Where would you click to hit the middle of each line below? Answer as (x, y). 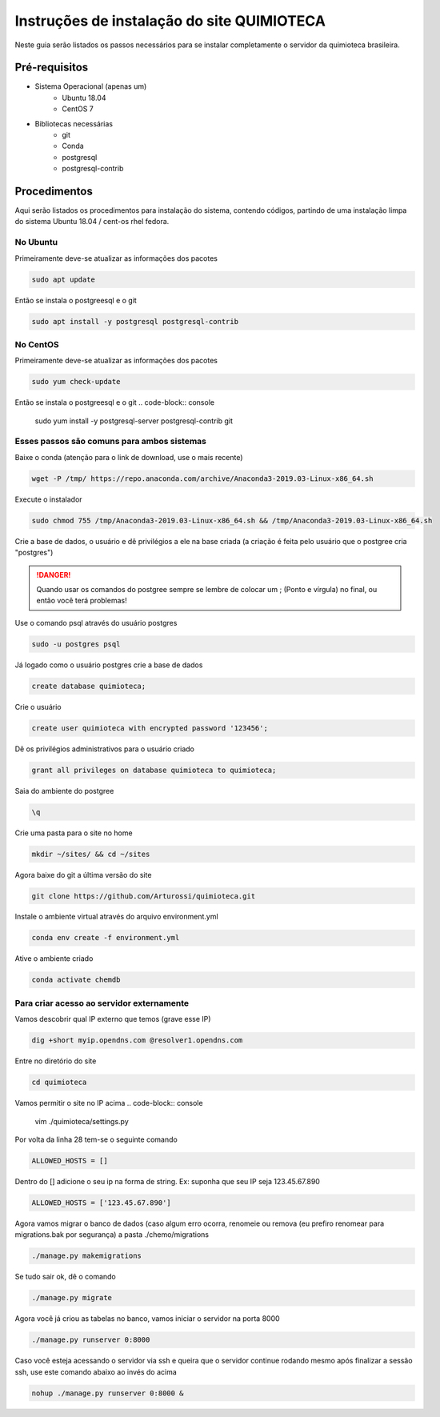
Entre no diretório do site (56, 1061)
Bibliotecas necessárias (74, 123)
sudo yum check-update (76, 382)
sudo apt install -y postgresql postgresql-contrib (135, 321)
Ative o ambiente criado (54, 959)
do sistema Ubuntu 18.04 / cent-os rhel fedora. (92, 222)
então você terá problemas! (82, 601)
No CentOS (37, 344)
